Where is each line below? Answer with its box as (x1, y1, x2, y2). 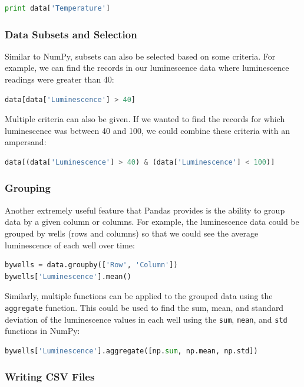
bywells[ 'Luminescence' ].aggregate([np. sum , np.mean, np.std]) (5, 346, 258, 355)
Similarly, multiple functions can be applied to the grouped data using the (5, 290, 273, 302)
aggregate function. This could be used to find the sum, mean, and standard (5, 301, 284, 313)
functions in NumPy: (5, 324, 80, 337)
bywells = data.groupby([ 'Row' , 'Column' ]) (5, 261, 178, 270)
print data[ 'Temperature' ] (5, 4, 110, 12)
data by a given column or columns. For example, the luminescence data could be (5, 215, 299, 228)
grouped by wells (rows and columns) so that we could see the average (5, 227, 259, 239)
